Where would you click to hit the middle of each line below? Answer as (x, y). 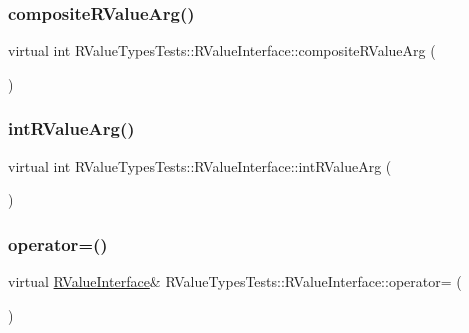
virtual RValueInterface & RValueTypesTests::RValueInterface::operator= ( (235, 281)
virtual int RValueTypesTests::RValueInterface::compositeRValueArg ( (222, 50)
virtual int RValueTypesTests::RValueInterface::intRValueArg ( (200, 165)
